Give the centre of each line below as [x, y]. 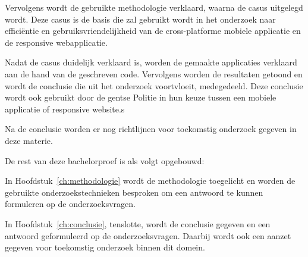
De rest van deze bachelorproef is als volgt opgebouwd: [105, 160]
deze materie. [29, 140]
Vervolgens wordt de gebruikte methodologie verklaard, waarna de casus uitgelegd [154, 7]
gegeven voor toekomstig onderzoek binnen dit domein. [105, 247]
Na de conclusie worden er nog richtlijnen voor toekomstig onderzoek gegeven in [151, 129]
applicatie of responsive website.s [65, 109]
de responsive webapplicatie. [56, 42]
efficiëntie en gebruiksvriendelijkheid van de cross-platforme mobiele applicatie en [153, 31]
